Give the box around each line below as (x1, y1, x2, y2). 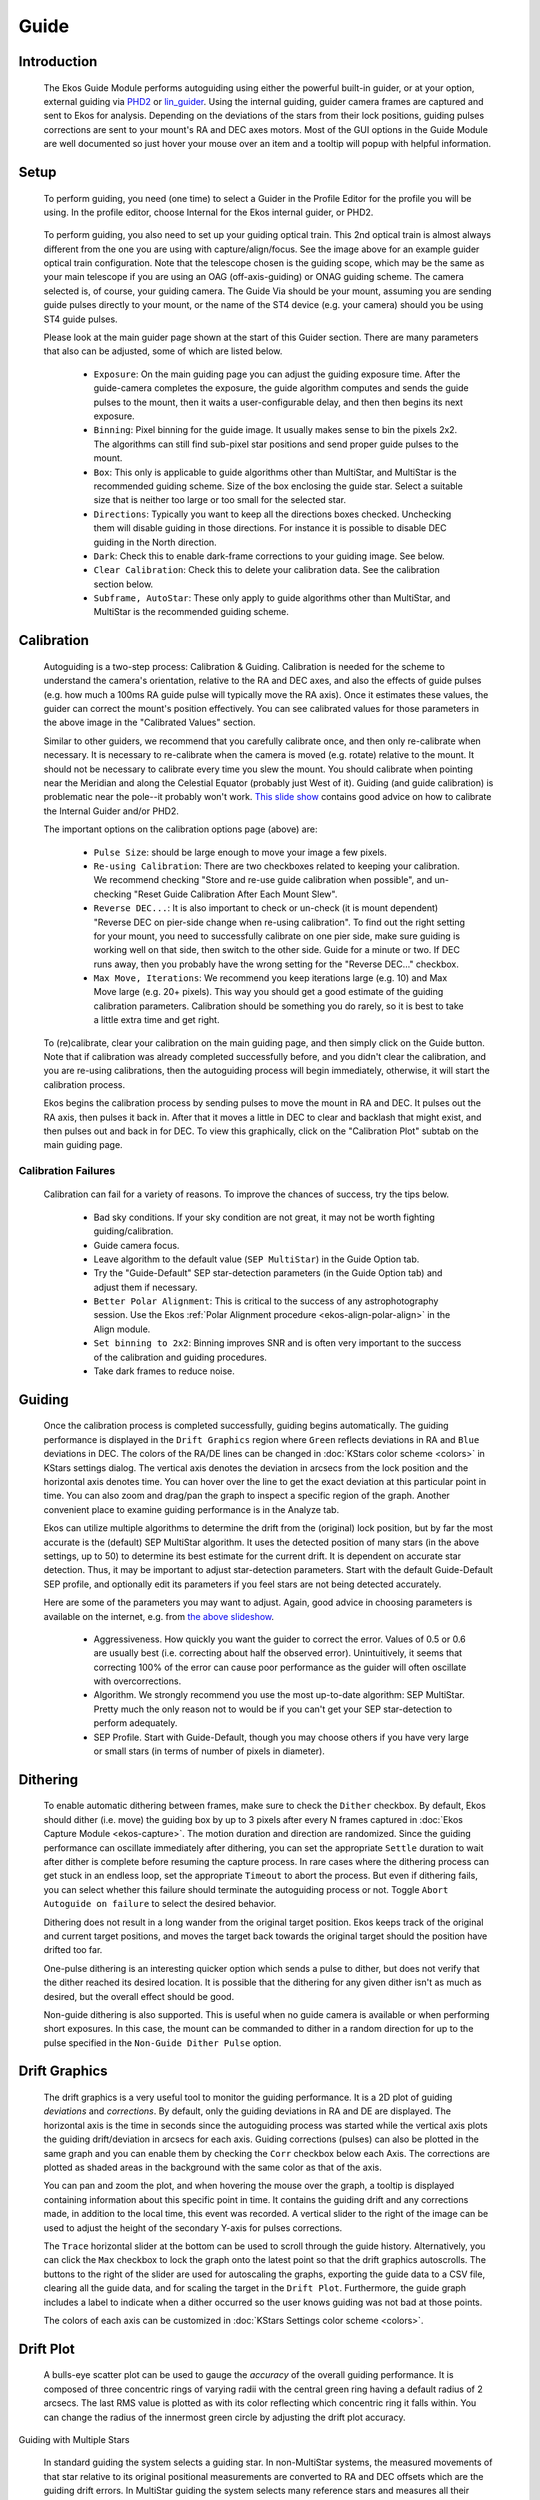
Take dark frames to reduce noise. (93, 1365, 235, 1377)
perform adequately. (93, 1717, 178, 1729)
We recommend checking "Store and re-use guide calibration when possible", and (93, 874, 433, 886)
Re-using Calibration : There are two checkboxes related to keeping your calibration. (93, 860, 460, 872)
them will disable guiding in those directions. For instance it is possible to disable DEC (93, 522, 447, 534)
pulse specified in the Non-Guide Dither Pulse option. (43, 2036, 282, 2049)
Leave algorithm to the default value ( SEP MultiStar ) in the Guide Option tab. (93, 1253, 420, 1265)
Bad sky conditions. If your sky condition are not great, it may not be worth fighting (93, 1211, 435, 1223)
